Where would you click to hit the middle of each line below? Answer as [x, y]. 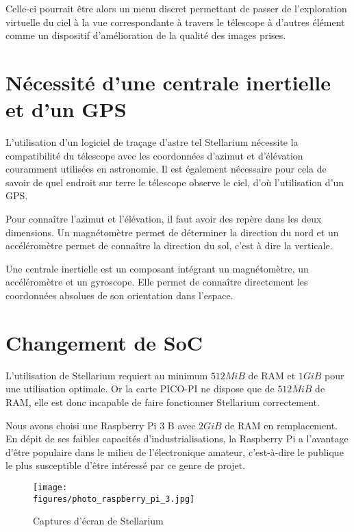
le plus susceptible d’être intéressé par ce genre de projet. [126, 465]
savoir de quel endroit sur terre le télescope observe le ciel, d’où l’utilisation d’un [175, 182]
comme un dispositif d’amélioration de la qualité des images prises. [146, 35]
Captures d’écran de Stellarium [98, 521]
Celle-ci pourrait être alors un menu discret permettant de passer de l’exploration [176, 8]
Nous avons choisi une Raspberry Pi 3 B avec [101, 425]
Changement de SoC [104, 342]
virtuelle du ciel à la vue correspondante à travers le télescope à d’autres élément [175, 22]
